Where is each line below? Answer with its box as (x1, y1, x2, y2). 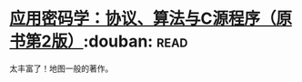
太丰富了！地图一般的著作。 (9, 63, 114, 74)
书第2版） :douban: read (9, 31, 188, 52)
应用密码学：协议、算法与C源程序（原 (9, 8, 293, 29)
